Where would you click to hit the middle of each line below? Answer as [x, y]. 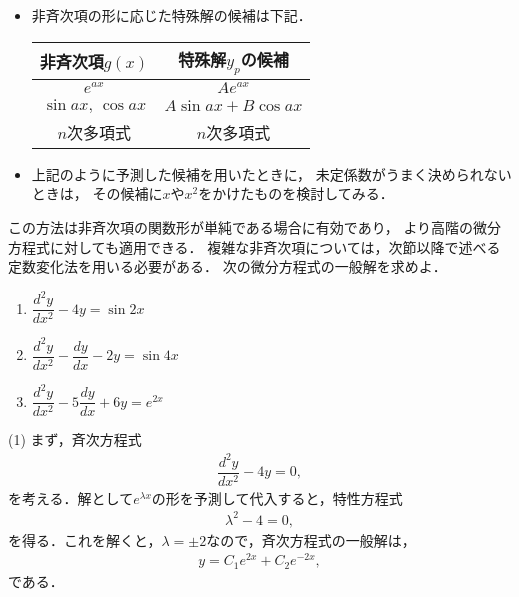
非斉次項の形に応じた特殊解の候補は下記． [171, 15]
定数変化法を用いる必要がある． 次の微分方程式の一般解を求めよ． [227, 266]
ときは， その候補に [97, 193]
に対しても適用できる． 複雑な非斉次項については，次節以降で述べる [275, 246]
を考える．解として [71, 497]
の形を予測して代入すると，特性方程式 [277, 497]
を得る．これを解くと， [85, 539]
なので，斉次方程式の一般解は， [311, 539]
